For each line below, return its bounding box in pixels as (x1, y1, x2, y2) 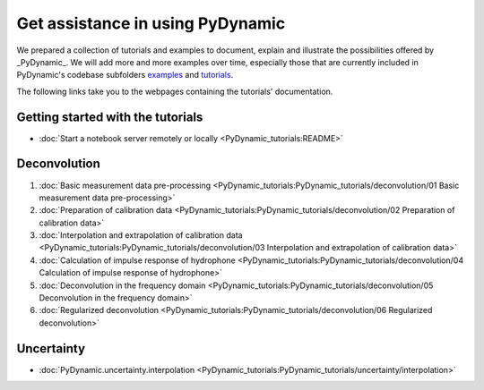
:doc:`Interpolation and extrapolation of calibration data (39, 230, 243, 241)
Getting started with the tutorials (16, 109, 203, 124)
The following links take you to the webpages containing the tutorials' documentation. (16, 86, 333, 97)
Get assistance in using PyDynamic (16, 13, 286, 33)
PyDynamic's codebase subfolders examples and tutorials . (16, 70, 234, 81)
